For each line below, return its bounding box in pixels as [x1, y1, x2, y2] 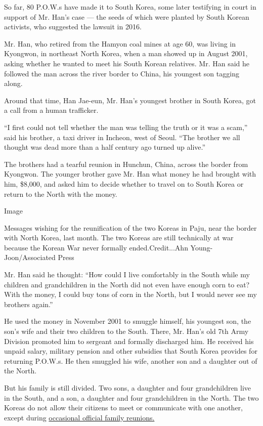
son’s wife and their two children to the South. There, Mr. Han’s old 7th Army [4, 326, 249, 336]
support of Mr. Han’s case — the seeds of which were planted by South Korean [4, 11, 249, 22]
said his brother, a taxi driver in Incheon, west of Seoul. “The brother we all [4, 132, 240, 142]
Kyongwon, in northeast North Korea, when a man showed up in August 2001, [4, 48, 248, 59]
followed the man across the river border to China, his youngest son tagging [4, 68, 239, 78]
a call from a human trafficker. [4, 105, 99, 115]
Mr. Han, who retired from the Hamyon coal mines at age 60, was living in [4, 38, 236, 49]
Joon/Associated [4, 252, 56, 263]
